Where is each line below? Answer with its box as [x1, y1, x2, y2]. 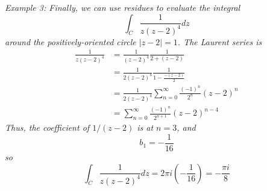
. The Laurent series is [177, 35, 262, 48]
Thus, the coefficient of [5, 121, 90, 134]
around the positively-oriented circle [5, 35, 136, 48]
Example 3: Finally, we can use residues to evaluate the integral [5, 1, 240, 13]
